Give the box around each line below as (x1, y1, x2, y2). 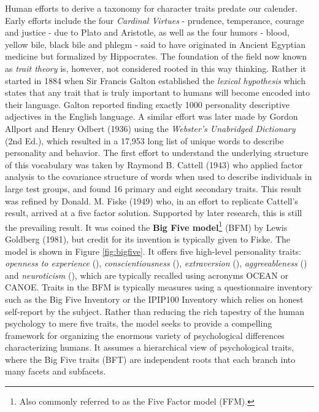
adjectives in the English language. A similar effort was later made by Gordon (5, 110, 298, 123)
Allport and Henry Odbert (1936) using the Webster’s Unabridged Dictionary (5, 122, 296, 134)
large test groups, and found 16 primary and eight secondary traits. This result (5, 182, 302, 195)
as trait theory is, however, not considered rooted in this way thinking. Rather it (5, 61, 306, 74)
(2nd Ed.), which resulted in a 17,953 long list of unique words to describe (5, 134, 284, 147)
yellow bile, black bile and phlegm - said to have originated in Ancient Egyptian (5, 37, 306, 50)
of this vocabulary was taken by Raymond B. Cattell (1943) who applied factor (5, 158, 303, 171)
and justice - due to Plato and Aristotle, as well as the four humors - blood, (5, 26, 290, 39)
